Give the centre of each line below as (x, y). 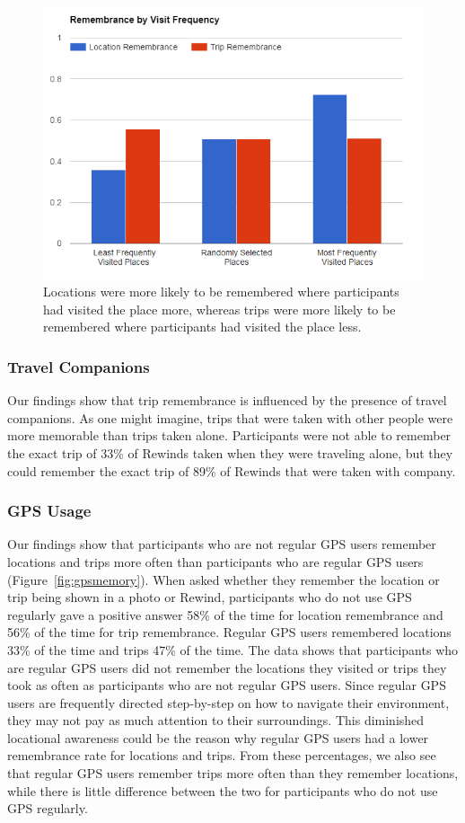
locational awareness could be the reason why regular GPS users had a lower (218, 737)
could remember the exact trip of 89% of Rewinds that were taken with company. (232, 470)
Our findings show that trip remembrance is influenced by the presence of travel (227, 400)
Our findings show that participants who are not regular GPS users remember (222, 544)
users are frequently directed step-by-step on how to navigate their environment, (228, 702)
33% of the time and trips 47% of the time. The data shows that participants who (233, 649)
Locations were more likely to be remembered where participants (221, 292)
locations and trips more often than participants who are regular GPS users (215, 561)
